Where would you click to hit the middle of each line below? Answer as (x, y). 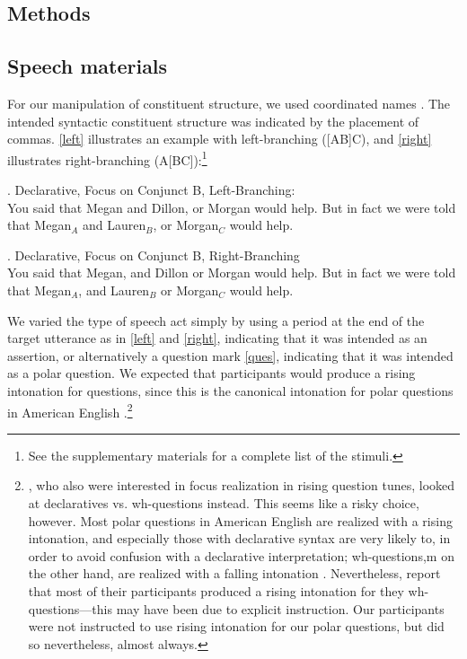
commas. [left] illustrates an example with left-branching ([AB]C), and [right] (220, 139)
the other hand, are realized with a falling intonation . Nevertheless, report (234, 573)
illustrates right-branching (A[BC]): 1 (107, 158)
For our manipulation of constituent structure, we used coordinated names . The (229, 103)
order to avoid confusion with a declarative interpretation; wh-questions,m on (241, 555)
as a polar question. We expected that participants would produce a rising (211, 373)
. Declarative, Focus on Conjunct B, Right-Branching (154, 255)
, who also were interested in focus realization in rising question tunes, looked (242, 485)
